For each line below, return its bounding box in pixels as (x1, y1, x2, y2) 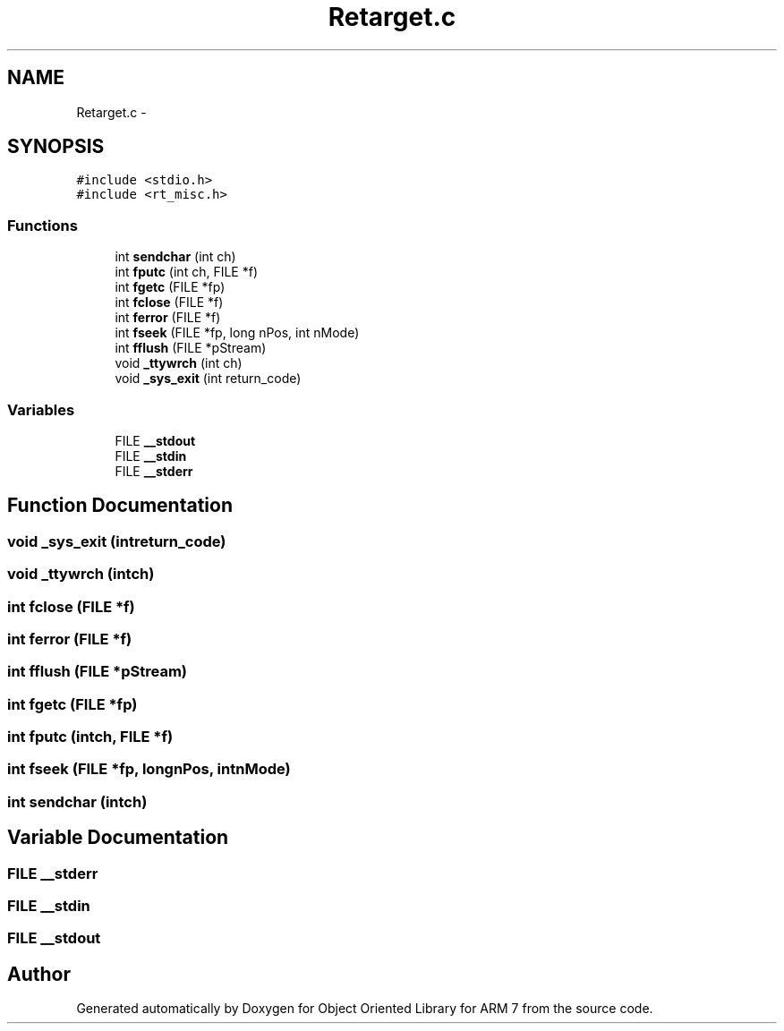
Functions (7, 216, 78, 234)
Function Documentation (7, 494, 233, 517)
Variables (7, 400, 75, 419)
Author (7, 962, 71, 985)
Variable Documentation (7, 826, 229, 849)
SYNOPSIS (7, 135, 105, 158)
